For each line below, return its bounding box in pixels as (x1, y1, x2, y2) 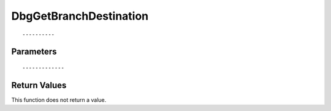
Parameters (11, 47, 57, 57)
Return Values (11, 80, 67, 90)
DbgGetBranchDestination (11, 9, 149, 23)
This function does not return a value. (11, 96, 107, 104)
